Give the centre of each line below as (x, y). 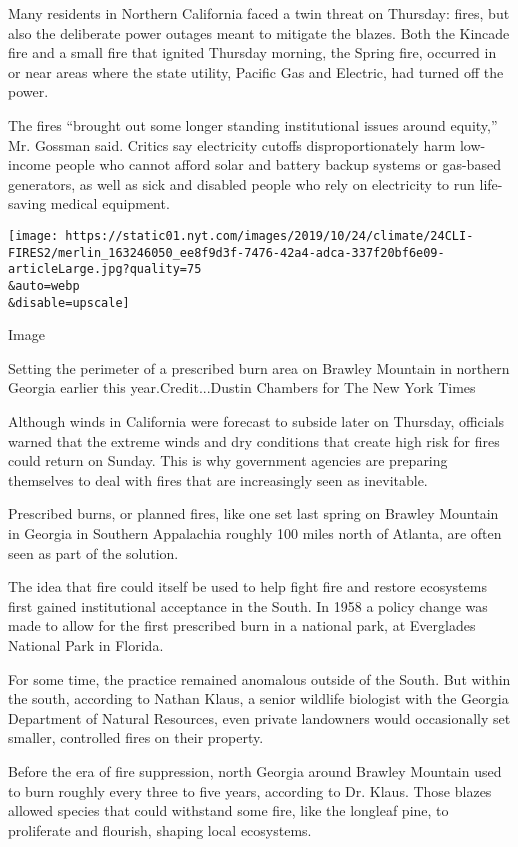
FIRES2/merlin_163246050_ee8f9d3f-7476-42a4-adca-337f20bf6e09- (226, 252)
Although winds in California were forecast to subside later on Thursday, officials (256, 421)
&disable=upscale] (69, 302)
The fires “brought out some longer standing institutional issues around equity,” (253, 124)
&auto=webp (44, 285)
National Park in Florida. (86, 644)
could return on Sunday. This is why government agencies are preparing (228, 460)
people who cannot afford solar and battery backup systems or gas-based (278, 164)
